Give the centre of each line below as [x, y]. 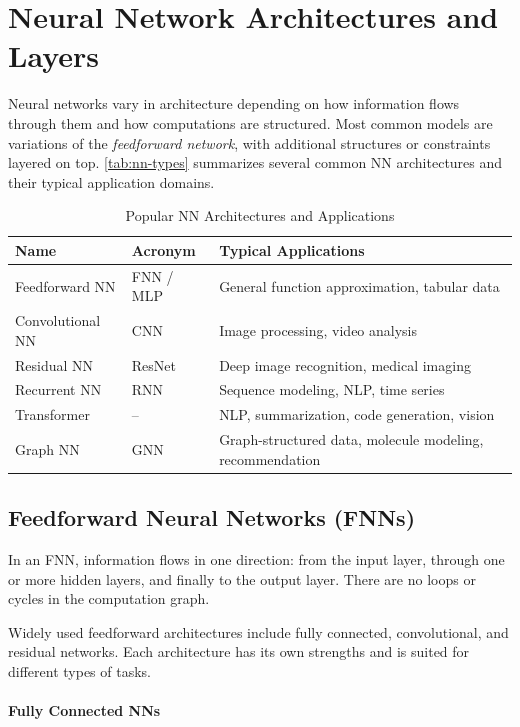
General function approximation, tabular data [359, 285]
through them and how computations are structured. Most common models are [250, 122]
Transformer [52, 414]
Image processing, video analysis [318, 329]
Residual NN [54, 364]
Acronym [163, 249]
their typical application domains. [111, 181]
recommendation [270, 458]
